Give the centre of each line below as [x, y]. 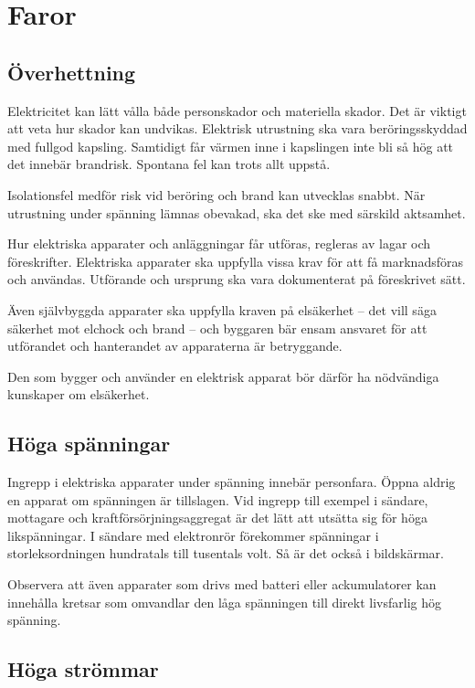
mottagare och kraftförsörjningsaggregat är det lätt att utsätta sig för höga [217, 518]
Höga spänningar [89, 444]
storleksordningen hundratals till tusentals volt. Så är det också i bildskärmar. [226, 553]
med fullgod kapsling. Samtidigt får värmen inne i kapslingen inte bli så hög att [231, 146]
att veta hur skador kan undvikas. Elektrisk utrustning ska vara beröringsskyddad [237, 128]
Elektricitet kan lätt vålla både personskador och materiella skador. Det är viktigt [237, 110]
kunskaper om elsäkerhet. [79, 394]
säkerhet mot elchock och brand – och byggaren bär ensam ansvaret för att [217, 328]
